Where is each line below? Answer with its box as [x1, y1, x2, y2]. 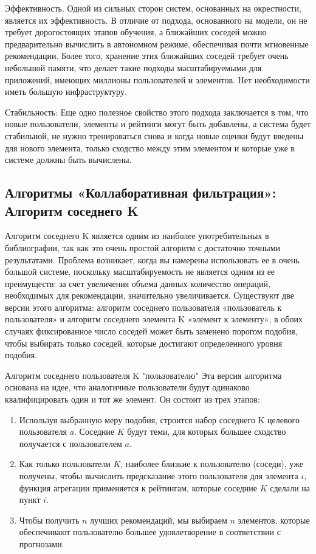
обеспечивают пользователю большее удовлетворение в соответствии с [19, 525, 281, 538]
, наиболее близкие [120, 457, 191, 470]
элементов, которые [238, 513, 310, 526]
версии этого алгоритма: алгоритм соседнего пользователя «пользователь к [5, 300, 282, 313]
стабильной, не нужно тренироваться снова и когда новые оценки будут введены [5, 129, 304, 142]
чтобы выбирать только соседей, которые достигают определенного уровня [5, 336, 283, 349]
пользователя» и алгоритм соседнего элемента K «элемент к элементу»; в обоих [5, 313, 303, 325]
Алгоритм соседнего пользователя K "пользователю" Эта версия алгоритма [5, 369, 282, 381]
